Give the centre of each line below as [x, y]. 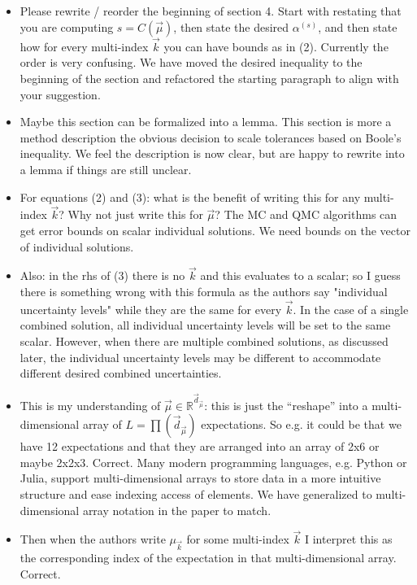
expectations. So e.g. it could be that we [301, 424]
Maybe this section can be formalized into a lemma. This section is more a [206, 122]
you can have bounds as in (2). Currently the [276, 46]
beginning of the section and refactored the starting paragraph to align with [209, 78]
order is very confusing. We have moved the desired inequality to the [191, 62]
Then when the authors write [93, 539]
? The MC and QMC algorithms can [306, 214]
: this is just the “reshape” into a [286, 405]
